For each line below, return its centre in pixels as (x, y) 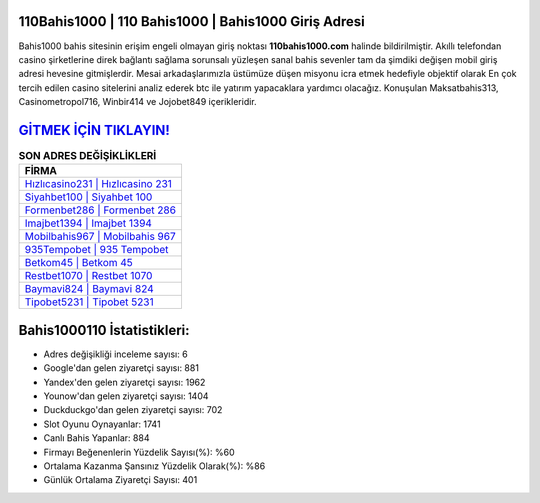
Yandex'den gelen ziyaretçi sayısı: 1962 (124, 382)
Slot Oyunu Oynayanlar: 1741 (102, 424)
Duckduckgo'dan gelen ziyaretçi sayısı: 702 (133, 410)
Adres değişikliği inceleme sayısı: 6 (116, 354)
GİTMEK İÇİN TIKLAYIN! (94, 130)
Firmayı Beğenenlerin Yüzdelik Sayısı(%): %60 (139, 452)
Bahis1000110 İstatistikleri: (104, 330)
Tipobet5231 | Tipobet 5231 (89, 302)
